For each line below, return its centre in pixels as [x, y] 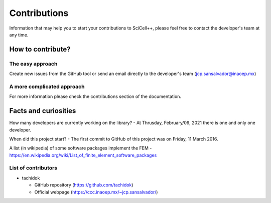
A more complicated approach [47, 86]
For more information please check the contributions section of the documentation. [95, 96]
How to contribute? [40, 49]
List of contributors [33, 168]
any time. [19, 34]
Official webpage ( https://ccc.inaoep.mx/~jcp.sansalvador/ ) [96, 192]
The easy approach [33, 63]
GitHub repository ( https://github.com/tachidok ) [84, 185]
